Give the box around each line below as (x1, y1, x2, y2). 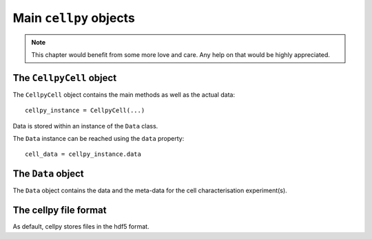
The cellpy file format (12, 205, 107, 216)
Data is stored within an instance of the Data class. (12, 122, 158, 130)
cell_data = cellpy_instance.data (25, 150, 141, 158)
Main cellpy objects (12, 10, 136, 25)
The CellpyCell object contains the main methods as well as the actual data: (12, 90, 236, 99)
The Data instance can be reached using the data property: (12, 135, 185, 143)
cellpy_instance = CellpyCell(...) (25, 106, 145, 115)
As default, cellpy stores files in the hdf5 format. (12, 223, 149, 231)
